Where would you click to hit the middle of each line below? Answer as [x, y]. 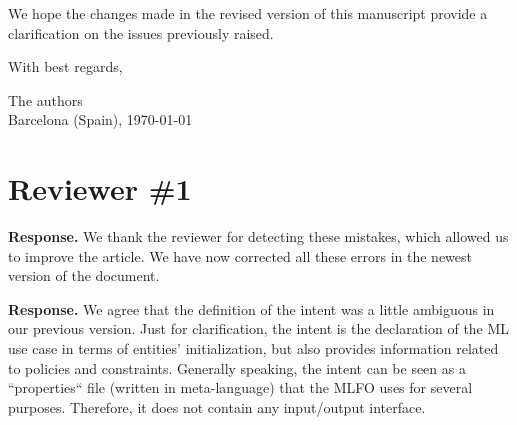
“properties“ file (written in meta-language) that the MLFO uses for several [240, 387]
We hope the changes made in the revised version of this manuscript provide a [248, 13]
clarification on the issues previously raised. [141, 32]
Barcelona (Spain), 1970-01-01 [100, 119]
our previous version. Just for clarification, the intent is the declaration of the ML [259, 328]
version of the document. [84, 275]
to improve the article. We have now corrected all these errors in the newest [240, 255]
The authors [45, 99]
